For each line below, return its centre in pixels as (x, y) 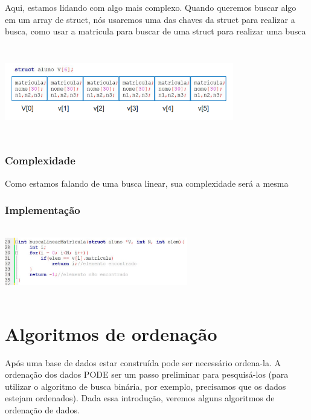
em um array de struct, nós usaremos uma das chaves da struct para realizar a (150, 19)
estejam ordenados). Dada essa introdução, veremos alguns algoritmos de (140, 398)
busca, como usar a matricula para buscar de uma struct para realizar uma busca (155, 31)
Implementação (43, 210)
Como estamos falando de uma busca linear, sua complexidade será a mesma (147, 183)
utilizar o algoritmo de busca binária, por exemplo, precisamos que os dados (146, 386)
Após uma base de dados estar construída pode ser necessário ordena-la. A (143, 362)
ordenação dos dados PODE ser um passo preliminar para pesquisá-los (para (147, 374)
